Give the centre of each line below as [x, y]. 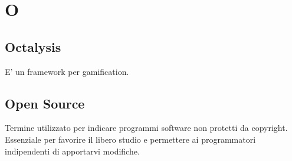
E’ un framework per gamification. [67, 71]
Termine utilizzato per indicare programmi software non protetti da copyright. [146, 128]
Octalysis [33, 46]
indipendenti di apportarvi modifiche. [72, 151]
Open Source [45, 103]
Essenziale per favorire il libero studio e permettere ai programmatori [130, 139]
